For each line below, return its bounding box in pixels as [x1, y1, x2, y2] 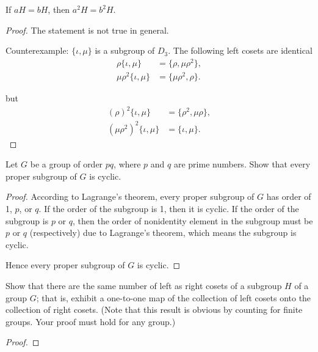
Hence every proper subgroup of [5, 258, 125, 271]
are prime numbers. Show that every [173, 158, 311, 170]
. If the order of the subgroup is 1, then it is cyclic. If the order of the [38, 202, 299, 215]
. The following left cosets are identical [168, 44, 313, 57]
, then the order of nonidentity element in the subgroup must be [72, 214, 313, 227]
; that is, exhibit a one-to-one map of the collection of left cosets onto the [36, 291, 311, 304]
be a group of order [30, 158, 103, 170]
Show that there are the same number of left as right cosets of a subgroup [5, 279, 282, 291]
